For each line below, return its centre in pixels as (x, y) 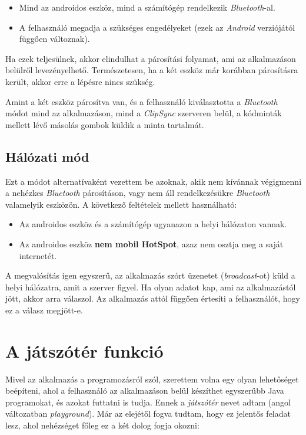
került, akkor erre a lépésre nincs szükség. (80, 81)
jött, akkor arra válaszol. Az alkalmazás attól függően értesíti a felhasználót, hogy (153, 298)
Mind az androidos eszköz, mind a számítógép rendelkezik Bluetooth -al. (147, 7)
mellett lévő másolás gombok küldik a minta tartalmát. (105, 124)
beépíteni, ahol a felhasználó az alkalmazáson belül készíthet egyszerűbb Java (145, 390)
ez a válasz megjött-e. (44, 310)
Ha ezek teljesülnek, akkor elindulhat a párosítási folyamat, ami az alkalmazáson (151, 58)
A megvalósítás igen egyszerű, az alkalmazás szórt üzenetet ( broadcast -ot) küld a (150, 275)
